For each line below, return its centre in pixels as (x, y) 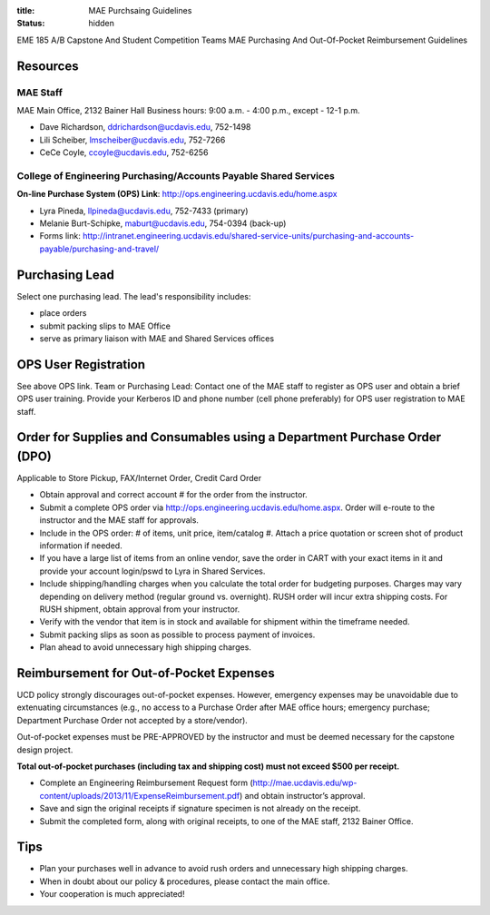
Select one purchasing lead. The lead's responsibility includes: (134, 296)
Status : (31, 24)
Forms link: (60, 236)
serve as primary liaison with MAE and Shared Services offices (157, 338)
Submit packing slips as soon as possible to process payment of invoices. (177, 635)
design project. (45, 750)
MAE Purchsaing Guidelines (140, 10)
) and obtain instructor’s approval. (302, 795)
